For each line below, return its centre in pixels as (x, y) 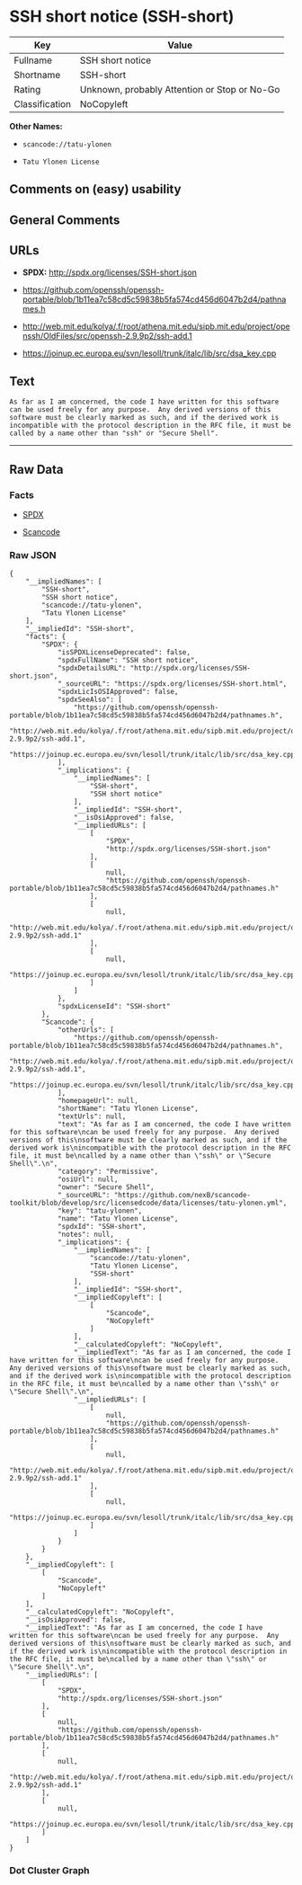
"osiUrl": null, (88, 1179)
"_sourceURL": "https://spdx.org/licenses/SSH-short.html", (172, 684)
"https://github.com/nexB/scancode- (182, 1196)
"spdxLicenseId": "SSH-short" (114, 1007)
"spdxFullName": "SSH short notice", (128, 661)
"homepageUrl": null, (98, 1101)
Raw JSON (33, 555)
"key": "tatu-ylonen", (100, 1211)
